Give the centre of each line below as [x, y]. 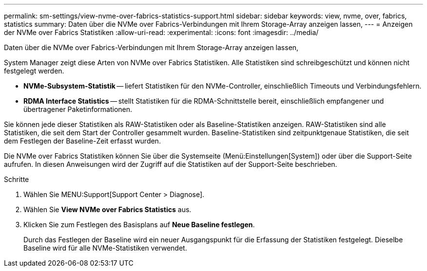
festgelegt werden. [34, 71]
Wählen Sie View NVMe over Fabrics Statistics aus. [107, 209]
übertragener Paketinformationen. [78, 109]
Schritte [17, 179]
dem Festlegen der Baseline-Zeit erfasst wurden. [82, 141]
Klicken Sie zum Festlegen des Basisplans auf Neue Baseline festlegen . [139, 225]
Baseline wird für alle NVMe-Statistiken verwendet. [105, 248]
